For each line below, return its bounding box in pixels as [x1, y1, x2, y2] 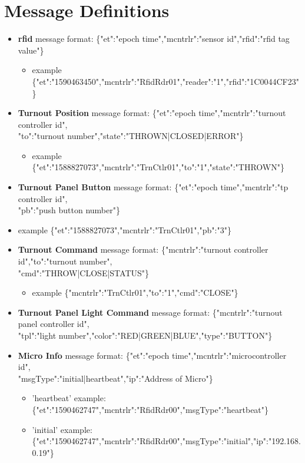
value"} [18, 44, 44, 56]
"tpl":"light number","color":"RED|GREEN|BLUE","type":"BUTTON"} [18, 329, 273, 341]
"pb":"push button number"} [18, 204, 120, 216]
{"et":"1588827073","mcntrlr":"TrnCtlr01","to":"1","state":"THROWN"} [32, 161, 284, 173]
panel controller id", [18, 318, 89, 330]
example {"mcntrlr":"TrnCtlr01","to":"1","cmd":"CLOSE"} [32, 286, 238, 299]
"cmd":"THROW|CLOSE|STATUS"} [18, 266, 150, 279]
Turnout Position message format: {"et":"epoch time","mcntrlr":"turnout [18, 107, 286, 119]
